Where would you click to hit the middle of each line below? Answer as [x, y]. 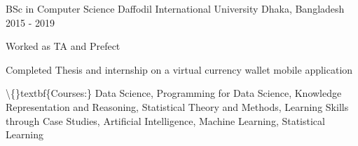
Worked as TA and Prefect [63, 46]
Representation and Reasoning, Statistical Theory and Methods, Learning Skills [177, 106]
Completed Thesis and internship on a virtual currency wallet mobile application [179, 69]
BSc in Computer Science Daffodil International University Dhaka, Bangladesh [175, 8]
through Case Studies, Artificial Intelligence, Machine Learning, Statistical [165, 120]
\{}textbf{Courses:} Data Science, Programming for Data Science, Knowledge [174, 93]
